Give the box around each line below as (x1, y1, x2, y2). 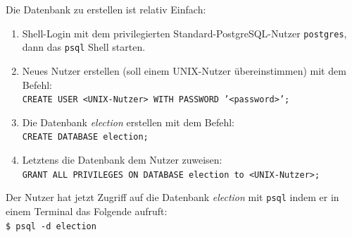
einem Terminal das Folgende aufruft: (6, 203, 168, 218)
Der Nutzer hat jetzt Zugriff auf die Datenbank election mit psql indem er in (6, 190, 339, 205)
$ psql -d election (6, 221, 96, 231)
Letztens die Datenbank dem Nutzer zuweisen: (22, 152, 222, 166)
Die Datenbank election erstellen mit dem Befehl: (22, 114, 234, 129)
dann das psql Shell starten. (22, 39, 146, 54)
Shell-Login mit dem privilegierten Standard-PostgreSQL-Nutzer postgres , (22, 25, 347, 40)
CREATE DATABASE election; (22, 132, 149, 142)
